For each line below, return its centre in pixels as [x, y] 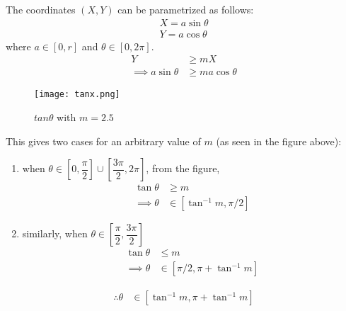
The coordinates [41, 9]
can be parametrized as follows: [186, 9]
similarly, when [55, 233]
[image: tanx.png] [77, 95]
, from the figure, [183, 168]
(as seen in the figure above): [279, 141]
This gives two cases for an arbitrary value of [103, 141]
